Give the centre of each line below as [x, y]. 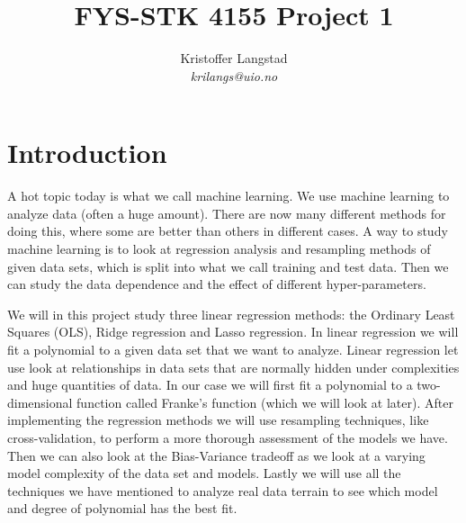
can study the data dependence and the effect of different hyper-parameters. [217, 284]
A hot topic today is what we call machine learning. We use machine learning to [229, 196]
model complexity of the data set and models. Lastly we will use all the [204, 473]
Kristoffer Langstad [234, 58]
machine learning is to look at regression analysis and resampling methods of [219, 249]
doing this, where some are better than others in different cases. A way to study [228, 231]
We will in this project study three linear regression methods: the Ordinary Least [231, 314]
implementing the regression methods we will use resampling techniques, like [218, 420]
